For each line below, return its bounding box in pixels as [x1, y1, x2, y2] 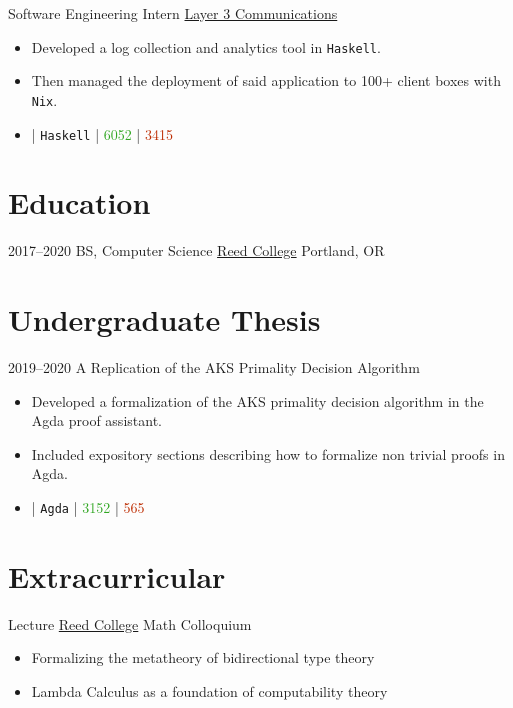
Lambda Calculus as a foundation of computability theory [31, 680, 388, 701]
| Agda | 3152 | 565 [31, 496, 145, 517]
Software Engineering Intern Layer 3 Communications [8, 3, 338, 23]
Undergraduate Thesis [8, 299, 321, 340]
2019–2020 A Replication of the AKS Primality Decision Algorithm [8, 357, 420, 377]
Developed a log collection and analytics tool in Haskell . [31, 36, 381, 57]
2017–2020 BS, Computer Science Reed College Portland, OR [8, 240, 385, 261]
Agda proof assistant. [31, 410, 162, 431]
